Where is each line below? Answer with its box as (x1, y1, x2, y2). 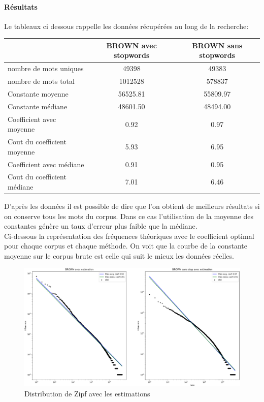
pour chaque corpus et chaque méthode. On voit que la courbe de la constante (4, 240, 247, 251)
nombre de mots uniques (8, 63, 84, 74)
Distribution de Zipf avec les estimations (24, 388, 150, 398)
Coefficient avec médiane (8, 159, 84, 169)
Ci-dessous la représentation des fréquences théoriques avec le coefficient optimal (4, 230, 254, 241)
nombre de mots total (8, 76, 75, 86)
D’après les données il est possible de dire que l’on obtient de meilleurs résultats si (4, 201, 260, 211)
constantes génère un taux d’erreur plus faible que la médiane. (4, 221, 197, 231)
